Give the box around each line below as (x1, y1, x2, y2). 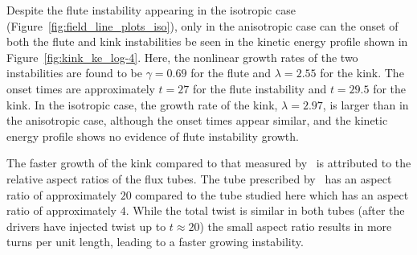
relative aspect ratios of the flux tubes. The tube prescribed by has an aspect (6, 170, 392, 187)
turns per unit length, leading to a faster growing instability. (6, 233, 304, 250)
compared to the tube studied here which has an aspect (135, 186, 409, 203)
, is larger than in (322, 96, 409, 113)
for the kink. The (320, 64, 404, 81)
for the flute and (190, 64, 272, 81)
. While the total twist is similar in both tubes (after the (125, 202, 405, 219)
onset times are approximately (6, 80, 155, 97)
